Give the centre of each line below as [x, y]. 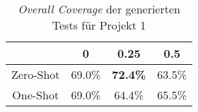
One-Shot [36, 95]
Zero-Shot [36, 74]
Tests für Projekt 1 [99, 25]
